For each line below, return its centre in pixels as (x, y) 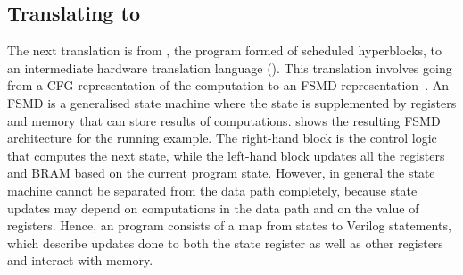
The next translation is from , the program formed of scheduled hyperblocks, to (225, 50)
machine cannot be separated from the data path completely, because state (212, 190)
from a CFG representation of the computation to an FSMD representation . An (228, 85)
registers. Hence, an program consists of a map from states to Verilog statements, (229, 225)
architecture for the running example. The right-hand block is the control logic (222, 138)
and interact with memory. (80, 260)
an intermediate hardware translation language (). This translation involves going (230, 67)
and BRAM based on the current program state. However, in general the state (221, 173)
